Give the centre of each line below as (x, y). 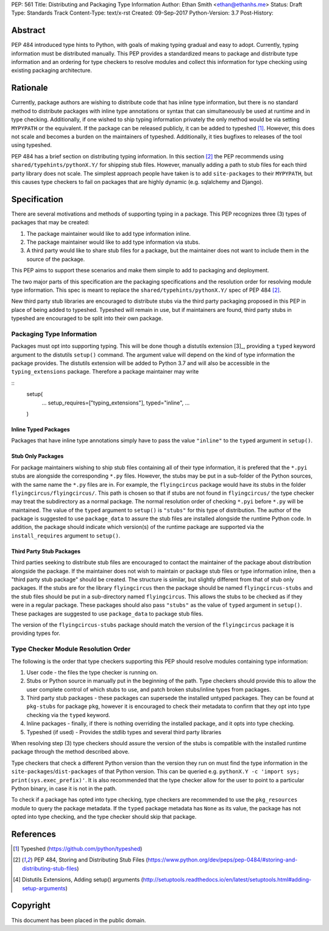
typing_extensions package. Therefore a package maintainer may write (105, 372)
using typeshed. (31, 145)
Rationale (30, 88)
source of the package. (56, 259)
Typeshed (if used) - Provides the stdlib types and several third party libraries (124, 732)
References (34, 834)
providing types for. (36, 633)
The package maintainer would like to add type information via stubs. (113, 242)
